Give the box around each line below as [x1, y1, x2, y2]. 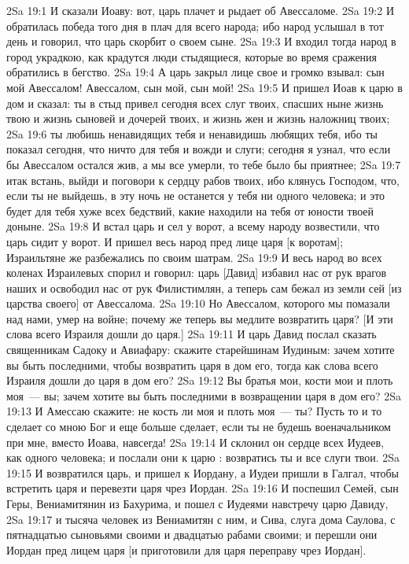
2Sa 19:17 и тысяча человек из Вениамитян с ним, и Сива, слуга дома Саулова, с [6, 511, 396, 527]
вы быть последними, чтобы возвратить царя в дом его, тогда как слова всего [6, 356, 378, 373]
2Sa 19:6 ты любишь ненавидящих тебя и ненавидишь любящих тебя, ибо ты [6, 125, 378, 142]
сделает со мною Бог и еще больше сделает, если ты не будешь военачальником [6, 418, 391, 435]
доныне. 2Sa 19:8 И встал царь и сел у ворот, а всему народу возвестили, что [6, 218, 380, 234]
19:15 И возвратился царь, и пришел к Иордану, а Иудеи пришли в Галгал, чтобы [6, 464, 399, 481]
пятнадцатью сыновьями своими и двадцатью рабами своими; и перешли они [6, 526, 378, 543]
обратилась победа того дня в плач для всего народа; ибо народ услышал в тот [6, 17, 384, 34]
